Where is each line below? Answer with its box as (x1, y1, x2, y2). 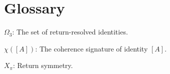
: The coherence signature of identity (35, 43, 148, 53)
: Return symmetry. (12, 60, 73, 70)
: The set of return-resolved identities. (12, 26, 128, 37)
